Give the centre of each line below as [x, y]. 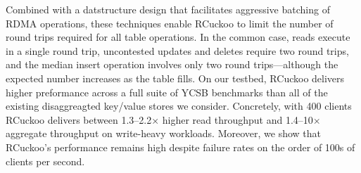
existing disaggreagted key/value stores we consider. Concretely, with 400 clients [179, 106]
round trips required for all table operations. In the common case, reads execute [178, 37]
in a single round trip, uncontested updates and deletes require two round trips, [177, 50]
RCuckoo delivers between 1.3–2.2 [79, 119]
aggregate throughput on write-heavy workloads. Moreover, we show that [163, 133]
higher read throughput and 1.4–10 [237, 119]
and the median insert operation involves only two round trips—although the [172, 64]
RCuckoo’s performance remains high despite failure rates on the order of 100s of [180, 147]
